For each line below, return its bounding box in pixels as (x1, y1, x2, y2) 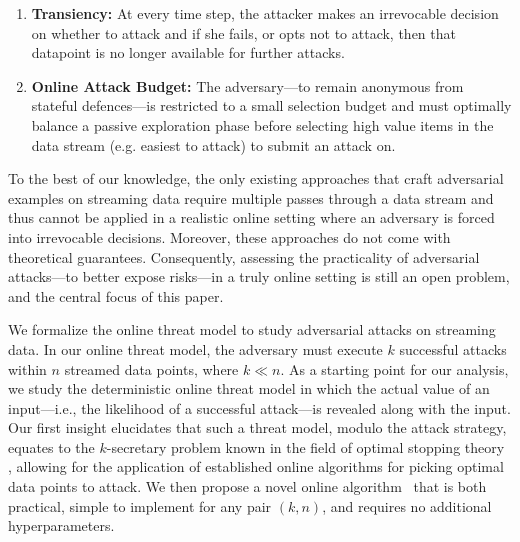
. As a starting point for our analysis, (280, 358, 509, 379)
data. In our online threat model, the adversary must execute (8, 338, 383, 359)
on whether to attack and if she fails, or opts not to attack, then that (31, 22, 456, 43)
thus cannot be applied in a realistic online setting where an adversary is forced (8, 207, 495, 228)
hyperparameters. (8, 515, 115, 536)
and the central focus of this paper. (8, 285, 224, 306)
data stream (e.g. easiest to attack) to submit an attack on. (31, 134, 396, 155)
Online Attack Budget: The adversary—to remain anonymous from (31, 75, 464, 96)
